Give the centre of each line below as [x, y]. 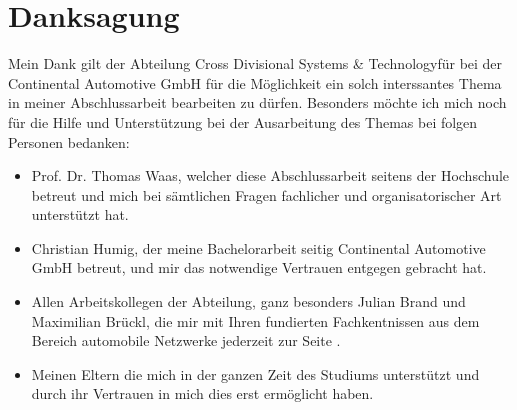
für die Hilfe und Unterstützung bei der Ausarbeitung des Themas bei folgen [243, 121]
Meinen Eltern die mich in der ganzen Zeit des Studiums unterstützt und [255, 373]
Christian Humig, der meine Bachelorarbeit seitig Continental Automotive [258, 247]
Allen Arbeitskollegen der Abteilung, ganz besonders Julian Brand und [248, 301]
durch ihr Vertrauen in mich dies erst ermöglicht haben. [202, 393]
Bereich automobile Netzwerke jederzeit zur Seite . [186, 340]
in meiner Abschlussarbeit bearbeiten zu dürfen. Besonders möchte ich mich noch [257, 102]
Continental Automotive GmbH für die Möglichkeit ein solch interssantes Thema [255, 82]
